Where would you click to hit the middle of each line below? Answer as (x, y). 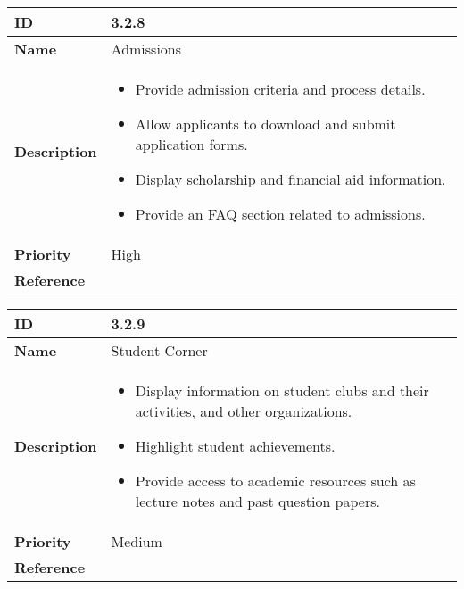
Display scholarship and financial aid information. (290, 179)
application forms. (191, 144)
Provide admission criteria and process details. (280, 89)
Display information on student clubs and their (282, 390)
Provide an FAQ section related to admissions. (280, 214)
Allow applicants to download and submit (265, 124)
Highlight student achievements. (235, 446)
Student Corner (159, 350)
